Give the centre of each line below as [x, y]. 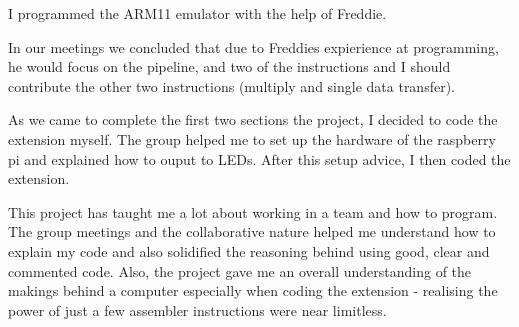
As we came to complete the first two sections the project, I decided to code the [253, 119]
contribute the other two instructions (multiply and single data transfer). [231, 85]
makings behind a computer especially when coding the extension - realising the [253, 290]
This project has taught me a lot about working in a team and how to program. [253, 211]
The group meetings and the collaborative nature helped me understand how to [252, 231]
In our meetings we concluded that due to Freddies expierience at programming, [253, 46]
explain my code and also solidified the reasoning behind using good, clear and [249, 250]
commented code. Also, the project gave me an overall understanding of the [240, 270]
